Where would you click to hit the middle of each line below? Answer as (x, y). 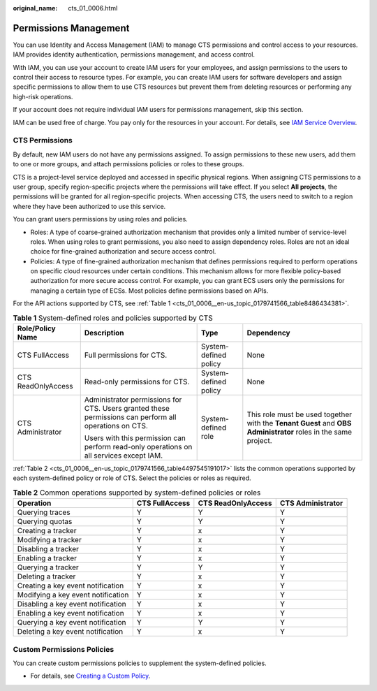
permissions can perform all (130, 417)
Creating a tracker (47, 531)
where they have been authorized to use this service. (89, 206)
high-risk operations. (43, 96)
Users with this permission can (135, 438)
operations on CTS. (116, 426)
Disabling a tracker (48, 549)
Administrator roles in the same (300, 432)
